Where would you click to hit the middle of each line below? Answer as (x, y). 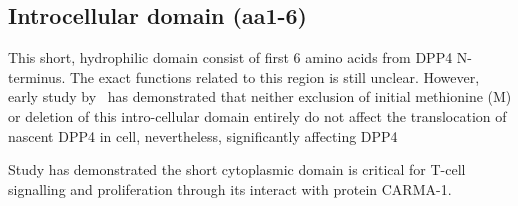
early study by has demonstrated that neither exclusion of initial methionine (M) (260, 96)
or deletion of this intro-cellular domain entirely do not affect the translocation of (257, 115)
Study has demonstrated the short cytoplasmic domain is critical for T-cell (237, 169)
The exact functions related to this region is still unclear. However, (274, 76)
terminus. (37, 76)
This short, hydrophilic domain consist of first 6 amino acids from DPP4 (230, 57)
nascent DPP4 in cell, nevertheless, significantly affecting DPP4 (203, 135)
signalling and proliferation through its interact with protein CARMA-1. (230, 188)
